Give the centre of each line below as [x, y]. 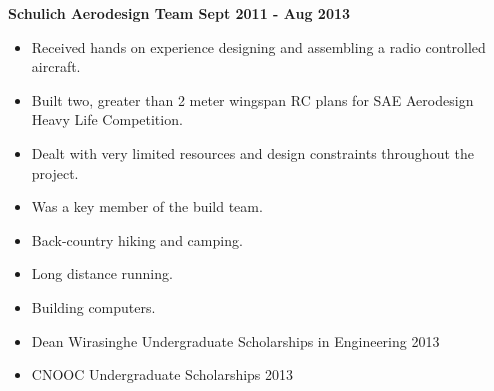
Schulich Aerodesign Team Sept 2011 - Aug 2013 [179, 13]
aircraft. [56, 66]
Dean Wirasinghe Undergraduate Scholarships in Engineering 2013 [235, 340]
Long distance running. [102, 273]
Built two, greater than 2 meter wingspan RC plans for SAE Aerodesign [252, 99]
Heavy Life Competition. [107, 119]
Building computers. [93, 306]
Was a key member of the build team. [147, 206]
